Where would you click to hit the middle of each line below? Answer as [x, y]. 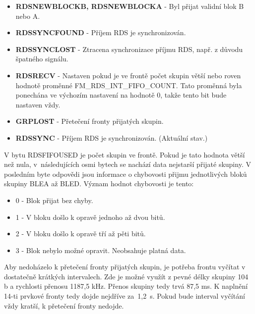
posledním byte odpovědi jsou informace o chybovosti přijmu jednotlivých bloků [126, 174]
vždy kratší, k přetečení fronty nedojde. [64, 305]
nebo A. [28, 16]
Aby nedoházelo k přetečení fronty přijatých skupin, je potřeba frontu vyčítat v [125, 267]
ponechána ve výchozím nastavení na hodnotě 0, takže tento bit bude [121, 95]
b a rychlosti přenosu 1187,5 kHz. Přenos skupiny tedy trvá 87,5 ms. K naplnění [126, 286]
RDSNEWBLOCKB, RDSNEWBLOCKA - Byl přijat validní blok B [130, 6]
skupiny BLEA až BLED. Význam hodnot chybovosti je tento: [99, 183]
